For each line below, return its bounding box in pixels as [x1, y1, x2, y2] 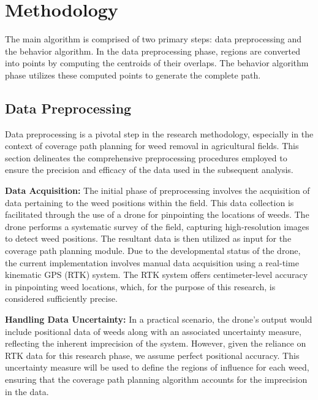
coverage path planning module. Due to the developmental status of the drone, [5, 244, 301, 257]
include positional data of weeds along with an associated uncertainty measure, [5, 325, 301, 337]
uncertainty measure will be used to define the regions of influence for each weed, [5, 361, 309, 374]
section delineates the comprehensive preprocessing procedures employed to [5, 151, 287, 164]
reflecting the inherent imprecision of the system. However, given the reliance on [5, 337, 306, 350]
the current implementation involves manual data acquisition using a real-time [5, 256, 299, 269]
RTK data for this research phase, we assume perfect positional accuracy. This [5, 348, 300, 361]
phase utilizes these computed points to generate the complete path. [5, 68, 261, 81]
